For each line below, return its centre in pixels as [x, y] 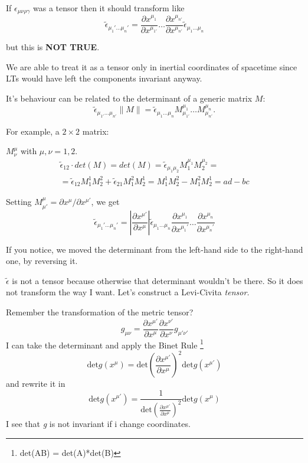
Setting [19, 202]
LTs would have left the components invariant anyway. [104, 78]
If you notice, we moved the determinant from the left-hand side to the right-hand [155, 249]
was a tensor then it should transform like [109, 8]
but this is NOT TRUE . [53, 47]
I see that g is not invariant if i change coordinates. [98, 424]
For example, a [33, 131]
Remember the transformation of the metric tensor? [100, 312]
